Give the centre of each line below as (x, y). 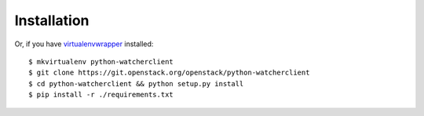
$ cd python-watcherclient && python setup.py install (136, 83)
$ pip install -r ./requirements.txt (101, 95)
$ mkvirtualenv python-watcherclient (101, 62)
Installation (52, 20)
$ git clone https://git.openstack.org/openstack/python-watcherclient (169, 73)
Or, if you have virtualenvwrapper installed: (84, 44)
